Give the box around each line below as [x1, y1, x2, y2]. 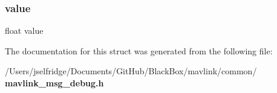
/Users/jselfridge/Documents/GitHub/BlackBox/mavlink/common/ [5, 65, 257, 77]
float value [5, 24, 44, 37]
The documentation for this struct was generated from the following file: [5, 44, 273, 57]
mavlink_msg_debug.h [5, 77, 104, 89]
